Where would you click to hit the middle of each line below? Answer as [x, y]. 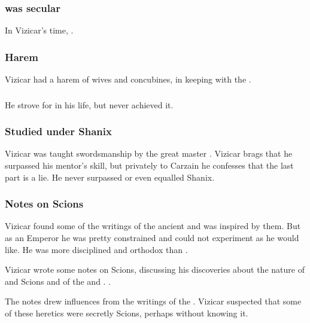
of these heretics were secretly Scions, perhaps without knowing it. [127, 313]
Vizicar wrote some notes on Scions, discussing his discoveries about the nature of [155, 269]
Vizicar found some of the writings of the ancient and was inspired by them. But [153, 226]
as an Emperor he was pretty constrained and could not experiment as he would [152, 237]
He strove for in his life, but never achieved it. [89, 104]
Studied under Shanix [58, 131]
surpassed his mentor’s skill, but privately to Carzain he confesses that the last [149, 165]
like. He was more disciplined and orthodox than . [96, 249]
